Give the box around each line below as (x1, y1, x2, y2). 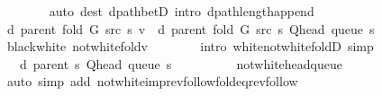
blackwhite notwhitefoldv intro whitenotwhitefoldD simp (6, 37, 374, 56)
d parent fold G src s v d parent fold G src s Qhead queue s (6, 19, 375, 38)
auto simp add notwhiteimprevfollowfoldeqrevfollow (6, 72, 298, 91)
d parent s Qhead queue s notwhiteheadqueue (19, 54, 342, 73)
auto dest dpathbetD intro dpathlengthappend (49, 2, 314, 20)
